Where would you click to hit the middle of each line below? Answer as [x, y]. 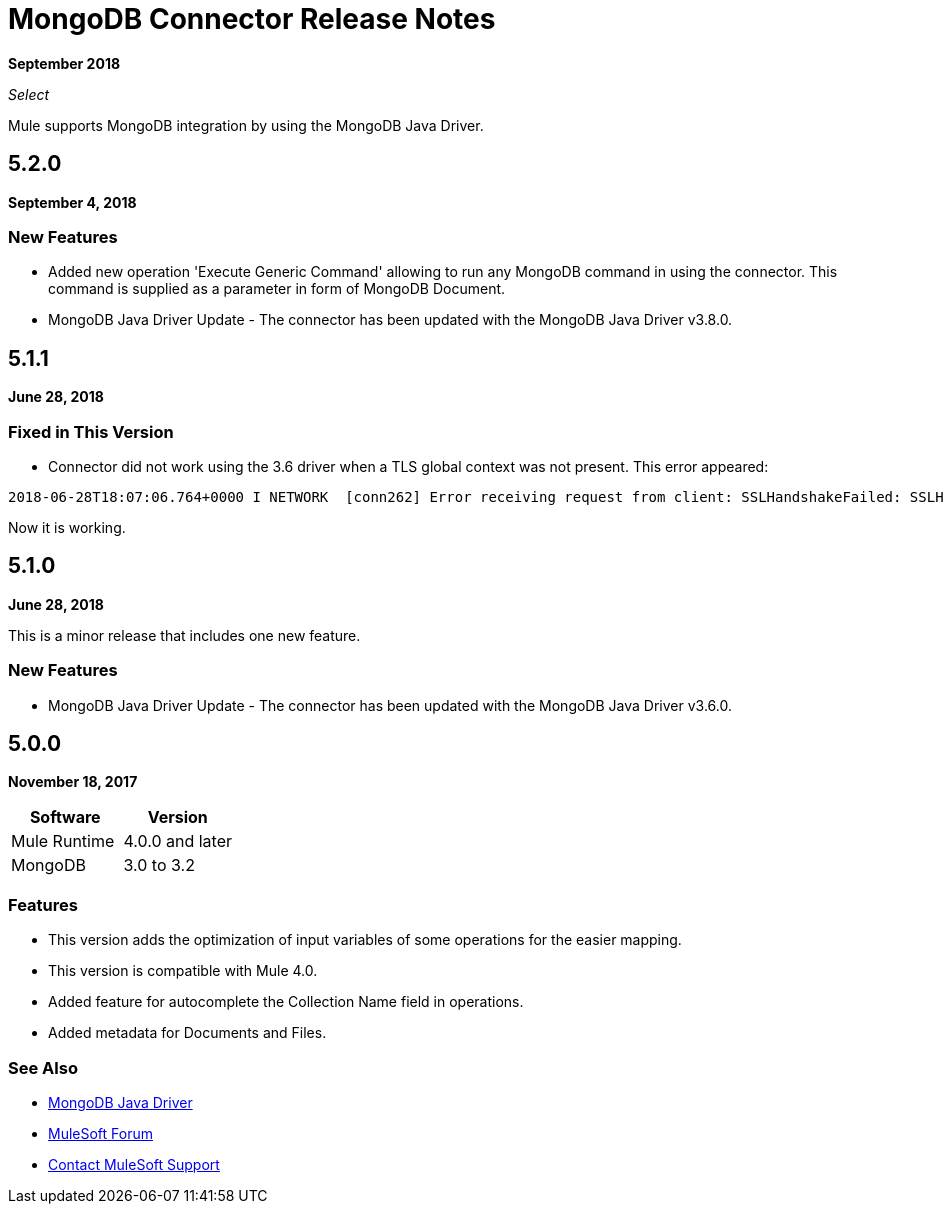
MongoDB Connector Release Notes [252, 19]
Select [29, 94]
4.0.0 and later [178, 841]
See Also [43, 1067]
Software [65, 817]
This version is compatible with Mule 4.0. [183, 971]
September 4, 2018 [72, 202]
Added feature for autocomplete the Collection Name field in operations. [286, 1002]
